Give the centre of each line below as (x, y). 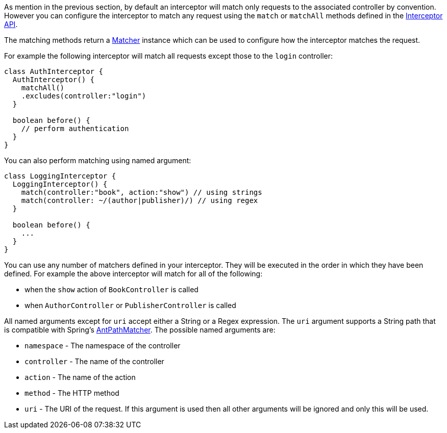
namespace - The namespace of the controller (103, 346)
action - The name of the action (80, 377)
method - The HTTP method (72, 393)
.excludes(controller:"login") (84, 96)
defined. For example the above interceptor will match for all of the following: (133, 274)
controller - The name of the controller (94, 361)
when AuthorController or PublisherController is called (130, 305)
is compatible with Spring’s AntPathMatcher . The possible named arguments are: (140, 330)
